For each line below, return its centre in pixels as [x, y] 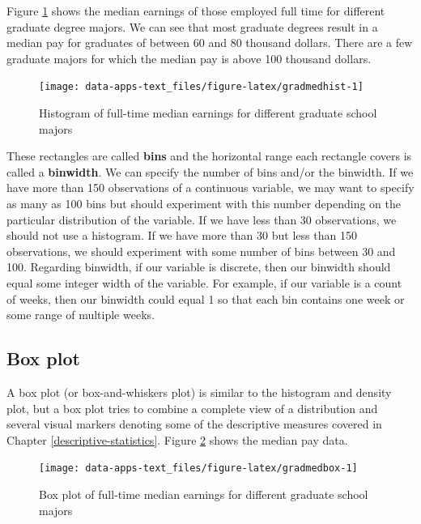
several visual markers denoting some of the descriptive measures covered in [194, 424]
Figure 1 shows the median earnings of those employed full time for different [196, 11]
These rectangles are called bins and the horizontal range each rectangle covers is [209, 156]
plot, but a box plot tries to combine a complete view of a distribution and [192, 408]
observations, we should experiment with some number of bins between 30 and [201, 251]
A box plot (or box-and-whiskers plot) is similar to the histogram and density [199, 392]
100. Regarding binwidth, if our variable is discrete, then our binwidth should [199, 267]
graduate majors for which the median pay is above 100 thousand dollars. [189, 58]
